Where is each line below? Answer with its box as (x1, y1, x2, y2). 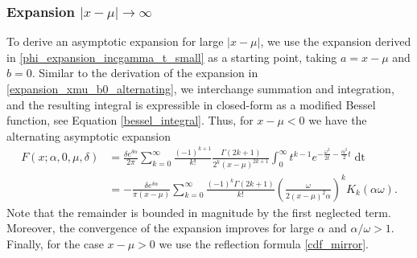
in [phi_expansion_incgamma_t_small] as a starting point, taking (6, 48, 337, 65)
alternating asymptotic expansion (6, 127, 171, 144)
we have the (308, 112, 367, 129)
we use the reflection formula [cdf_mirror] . (159, 235, 369, 252)
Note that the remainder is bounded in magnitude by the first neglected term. (6, 203, 391, 220)
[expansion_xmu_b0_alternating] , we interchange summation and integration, (6, 80, 394, 96)
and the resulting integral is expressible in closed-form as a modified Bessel (6, 96, 376, 113)
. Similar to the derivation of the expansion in (31, 64, 258, 81)
